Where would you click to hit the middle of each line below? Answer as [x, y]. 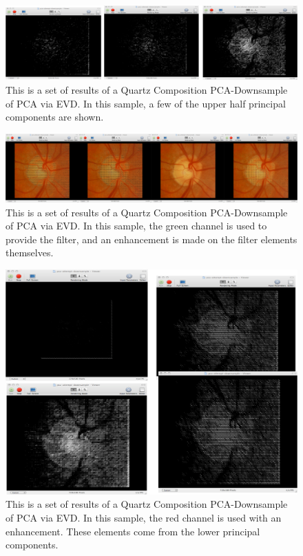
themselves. [30, 253]
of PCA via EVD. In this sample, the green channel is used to [136, 226]
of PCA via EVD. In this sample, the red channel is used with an [144, 517]
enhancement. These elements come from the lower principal [133, 531]
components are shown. [55, 117]
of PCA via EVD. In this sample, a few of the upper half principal [146, 103]
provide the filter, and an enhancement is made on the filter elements [151, 239]
